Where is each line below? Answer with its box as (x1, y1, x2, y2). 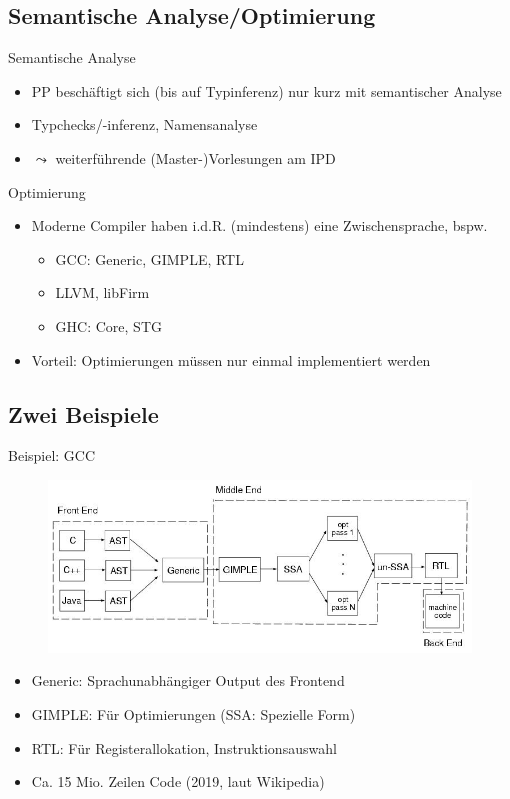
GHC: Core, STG (55, 315, 162, 336)
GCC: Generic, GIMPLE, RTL (55, 248, 244, 269)
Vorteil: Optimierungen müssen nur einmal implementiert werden (31, 349, 431, 370)
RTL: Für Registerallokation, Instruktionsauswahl (31, 737, 337, 758)
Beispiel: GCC (8, 445, 96, 466)
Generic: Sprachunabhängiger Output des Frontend (31, 670, 345, 691)
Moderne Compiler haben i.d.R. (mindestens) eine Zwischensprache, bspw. (31, 215, 488, 236)
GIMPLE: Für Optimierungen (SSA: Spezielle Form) (31, 704, 356, 724)
